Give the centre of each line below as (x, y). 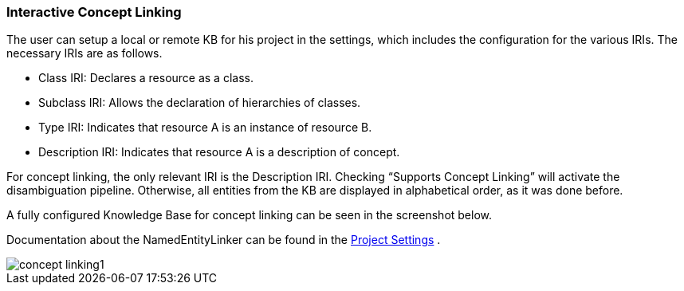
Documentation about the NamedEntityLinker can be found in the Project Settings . (224, 240)
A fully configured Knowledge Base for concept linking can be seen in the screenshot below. (250, 215)
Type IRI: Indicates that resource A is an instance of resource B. (205, 128)
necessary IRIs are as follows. (85, 53)
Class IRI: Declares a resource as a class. (146, 78)
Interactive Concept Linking (94, 12)
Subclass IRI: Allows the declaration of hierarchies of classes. (200, 103)
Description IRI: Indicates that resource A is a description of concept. (219, 152)
